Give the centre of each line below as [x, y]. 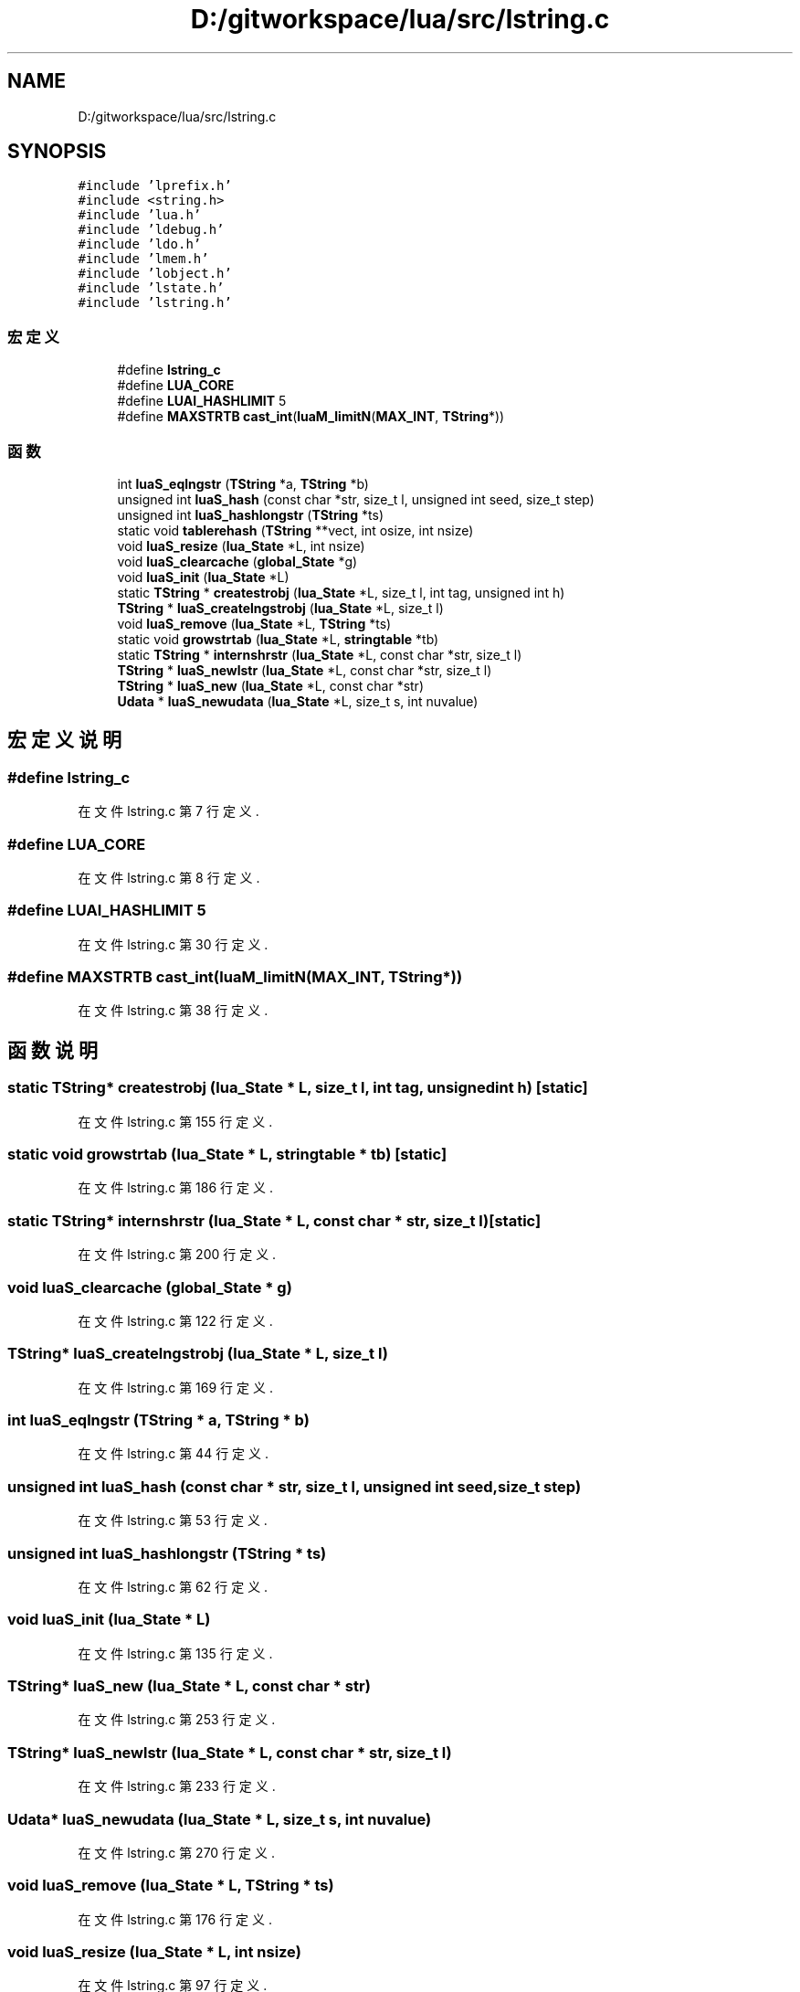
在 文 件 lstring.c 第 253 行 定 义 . [177, 1720]
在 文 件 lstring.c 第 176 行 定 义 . [175, 1919]
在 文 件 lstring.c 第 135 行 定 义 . [175, 1653]
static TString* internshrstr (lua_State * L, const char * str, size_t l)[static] [274, 1220]
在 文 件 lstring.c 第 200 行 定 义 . [177, 1255]
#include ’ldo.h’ [140, 244]
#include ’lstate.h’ [151, 288]
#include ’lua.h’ [140, 215]
